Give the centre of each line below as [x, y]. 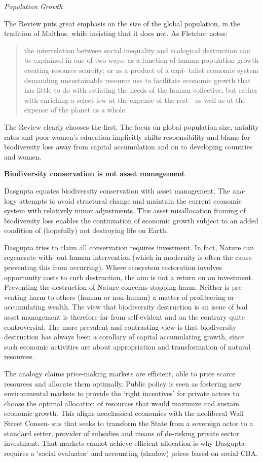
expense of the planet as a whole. [76, 110]
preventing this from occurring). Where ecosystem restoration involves [113, 267]
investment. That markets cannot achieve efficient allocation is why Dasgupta [124, 443]
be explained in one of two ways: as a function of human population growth [141, 60]
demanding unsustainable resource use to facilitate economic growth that [137, 80]
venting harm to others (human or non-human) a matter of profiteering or [119, 297]
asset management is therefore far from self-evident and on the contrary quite [124, 317]
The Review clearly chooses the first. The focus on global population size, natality [131, 126]
